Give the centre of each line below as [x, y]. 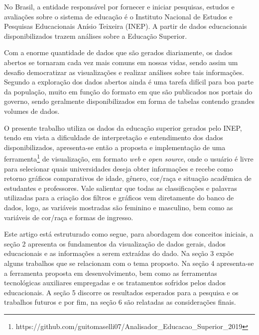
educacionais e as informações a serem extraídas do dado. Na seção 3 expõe [119, 253]
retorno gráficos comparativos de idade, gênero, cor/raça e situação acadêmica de [128, 178]
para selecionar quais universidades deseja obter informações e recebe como [119, 168]
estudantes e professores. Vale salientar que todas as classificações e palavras [121, 188]
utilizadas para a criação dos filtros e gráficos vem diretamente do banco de [119, 198]
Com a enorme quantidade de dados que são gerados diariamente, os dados [118, 52]
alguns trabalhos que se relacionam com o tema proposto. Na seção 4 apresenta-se [129, 263]
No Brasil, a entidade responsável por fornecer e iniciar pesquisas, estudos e [119, 6]
